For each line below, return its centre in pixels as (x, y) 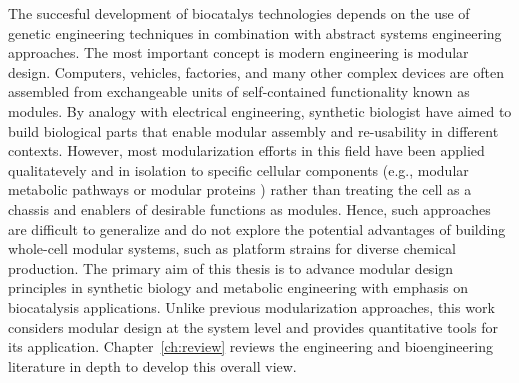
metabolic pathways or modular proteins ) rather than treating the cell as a (240, 189)
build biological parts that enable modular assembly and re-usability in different (253, 130)
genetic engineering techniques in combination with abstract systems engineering (255, 32)
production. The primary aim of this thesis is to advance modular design (231, 267)
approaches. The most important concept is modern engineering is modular (238, 52)
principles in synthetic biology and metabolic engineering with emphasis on (238, 287)
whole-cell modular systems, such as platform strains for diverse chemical (232, 248)
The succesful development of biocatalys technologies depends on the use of (239, 13)
